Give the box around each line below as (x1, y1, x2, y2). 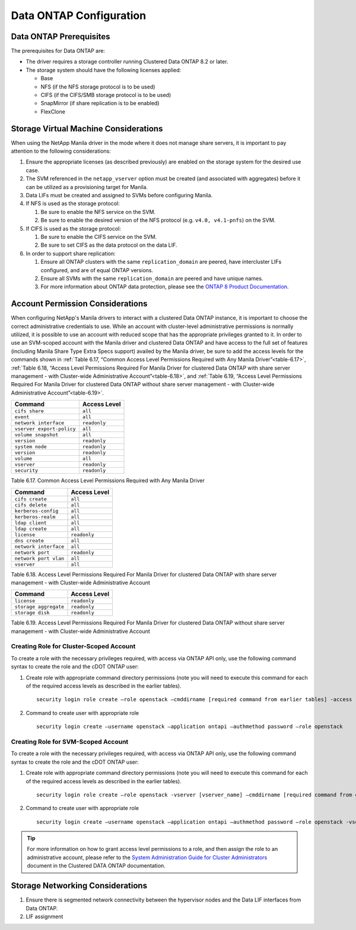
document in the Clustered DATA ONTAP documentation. (27, 862, 166, 869)
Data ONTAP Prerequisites (11, 31, 110, 42)
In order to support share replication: (26, 250, 116, 257)
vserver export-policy (14, 425, 77, 432)
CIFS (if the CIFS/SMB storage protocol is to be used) (40, 92, 171, 99)
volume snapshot (14, 431, 59, 438)
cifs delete (14, 502, 47, 508)
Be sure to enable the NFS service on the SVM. (40, 208, 156, 215)
